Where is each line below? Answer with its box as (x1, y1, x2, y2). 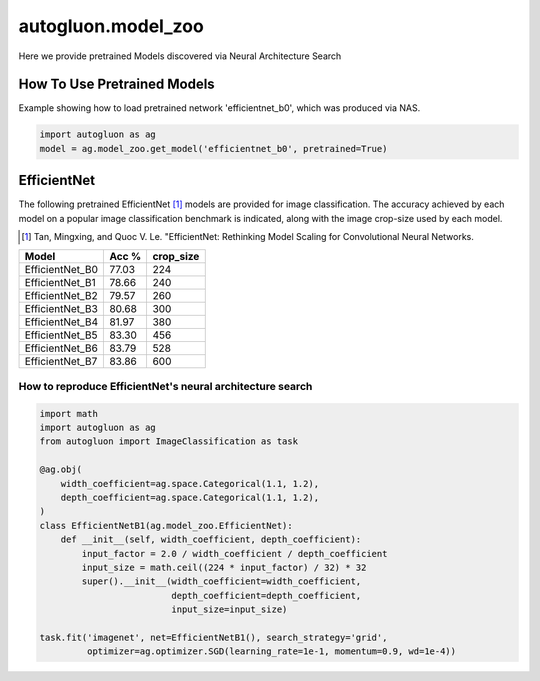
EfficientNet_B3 (24, 301, 99, 315)
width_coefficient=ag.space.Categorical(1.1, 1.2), (60, 478, 320, 489)
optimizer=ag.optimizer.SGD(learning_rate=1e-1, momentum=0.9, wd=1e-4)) (86, 646, 457, 657)
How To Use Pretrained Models (18, 76, 215, 93)
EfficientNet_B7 (24, 354, 98, 368)
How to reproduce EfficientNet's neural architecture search (18, 379, 313, 393)
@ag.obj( (39, 464, 83, 475)
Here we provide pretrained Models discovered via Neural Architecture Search (18, 50, 342, 62)
